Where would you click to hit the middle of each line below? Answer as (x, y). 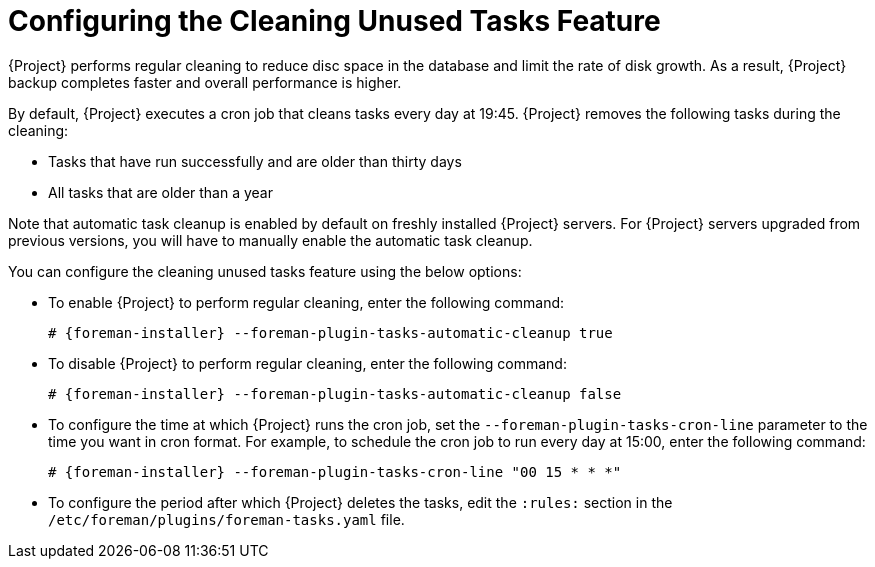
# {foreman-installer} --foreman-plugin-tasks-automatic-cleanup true (330, 332)
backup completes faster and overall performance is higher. (205, 82)
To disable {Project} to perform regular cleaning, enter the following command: (307, 363)
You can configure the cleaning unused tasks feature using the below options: (265, 271)
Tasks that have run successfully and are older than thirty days (255, 161)
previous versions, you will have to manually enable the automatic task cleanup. (270, 240)
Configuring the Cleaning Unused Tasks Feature (334, 21)
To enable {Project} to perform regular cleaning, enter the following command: (306, 302)
